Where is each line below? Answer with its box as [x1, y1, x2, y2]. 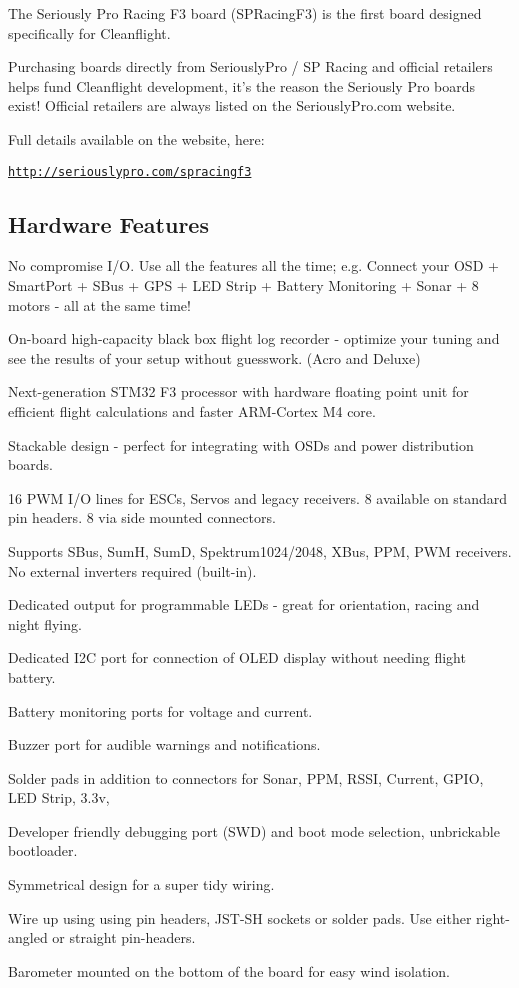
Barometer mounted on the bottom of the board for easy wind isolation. [8, 960, 450, 981]
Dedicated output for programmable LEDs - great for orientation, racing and [8, 594, 480, 615]
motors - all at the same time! [8, 294, 191, 315]
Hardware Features [8, 208, 209, 239]
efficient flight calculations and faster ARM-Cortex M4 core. [8, 400, 376, 421]
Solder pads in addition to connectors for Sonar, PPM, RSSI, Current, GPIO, [8, 767, 484, 788]
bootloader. [8, 840, 78, 861]
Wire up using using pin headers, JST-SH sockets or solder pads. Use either [8, 907, 472, 928]
